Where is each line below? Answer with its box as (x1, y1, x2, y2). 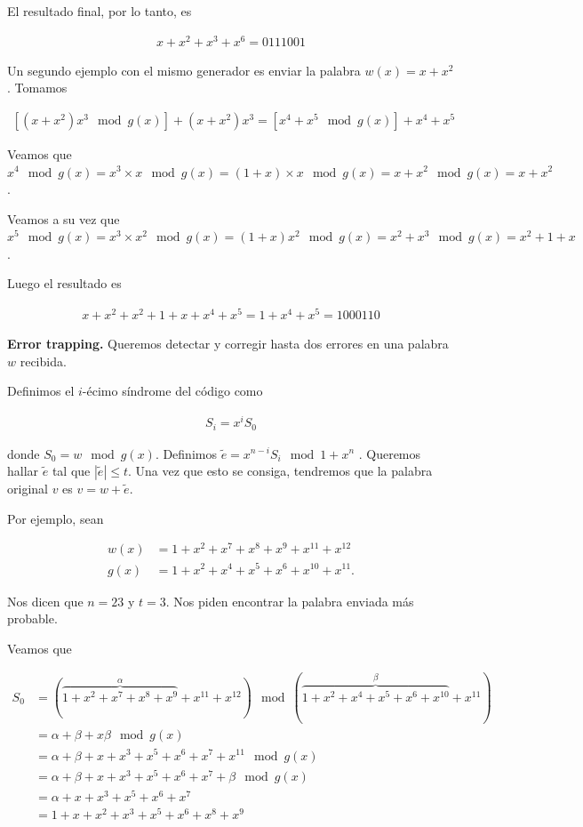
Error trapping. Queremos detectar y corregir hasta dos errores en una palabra (7, 334, 449, 353)
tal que (52, 462, 91, 480)
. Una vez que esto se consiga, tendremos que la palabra (128, 462, 433, 480)
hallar (7, 462, 39, 480)
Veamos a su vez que (7, 209, 120, 228)
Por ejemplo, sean (7, 509, 104, 527)
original (7, 479, 48, 498)
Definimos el (7, 381, 75, 400)
